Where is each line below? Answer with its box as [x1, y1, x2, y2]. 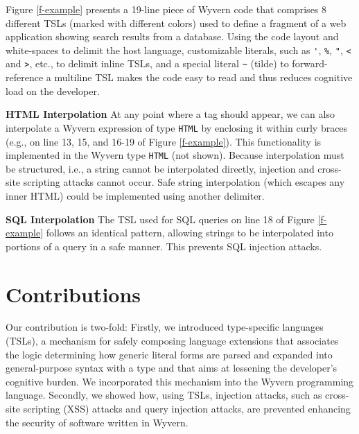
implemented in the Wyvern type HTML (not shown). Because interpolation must [6, 148, 344, 162]
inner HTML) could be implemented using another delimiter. [6, 188, 265, 202]
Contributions [6, 279, 141, 308]
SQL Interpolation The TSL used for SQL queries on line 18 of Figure [6, 211, 315, 226]
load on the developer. [6, 83, 100, 98]
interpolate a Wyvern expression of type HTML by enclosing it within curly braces [6, 120, 348, 134]
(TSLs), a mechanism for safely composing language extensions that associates [6, 333, 339, 348]
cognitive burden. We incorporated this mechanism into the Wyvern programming [6, 374, 354, 388]
